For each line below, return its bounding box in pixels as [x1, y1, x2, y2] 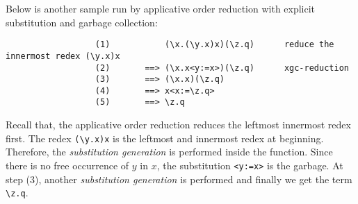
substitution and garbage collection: [6, 15, 158, 29]
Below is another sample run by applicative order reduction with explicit [6, 1, 316, 15]
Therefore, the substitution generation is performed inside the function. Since [6, 144, 333, 159]
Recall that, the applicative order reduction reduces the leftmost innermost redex [6, 117, 351, 132]
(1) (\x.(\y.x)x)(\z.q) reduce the [95, 40, 334, 50]
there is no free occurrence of [6, 158, 129, 172]
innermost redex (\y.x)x [6, 51, 120, 61]
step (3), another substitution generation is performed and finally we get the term [6, 171, 352, 186]
